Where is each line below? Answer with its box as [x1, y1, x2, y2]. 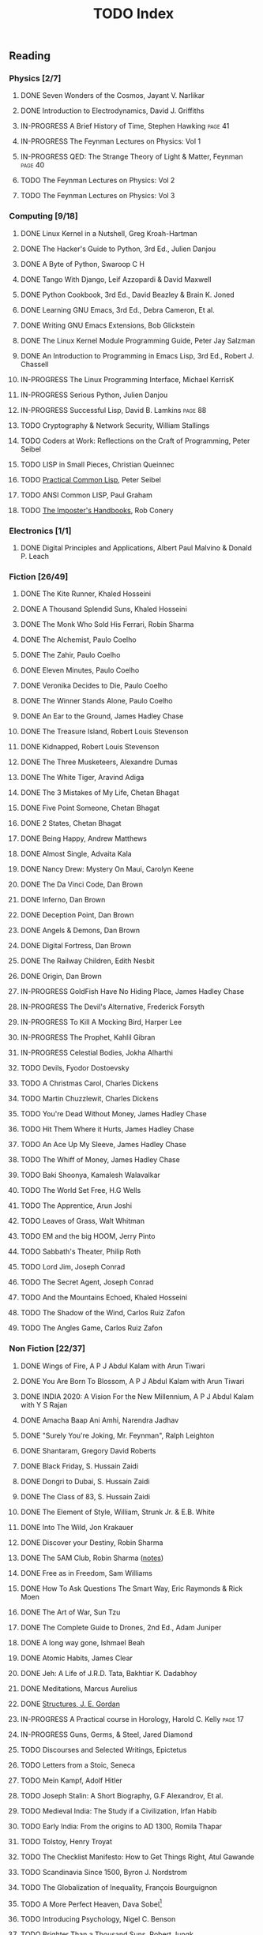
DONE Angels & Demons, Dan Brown [20, 925, 141, 936]
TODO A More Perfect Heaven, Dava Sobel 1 [20, 1898, 163, 1909]
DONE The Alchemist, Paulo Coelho [20, 635, 137, 644]
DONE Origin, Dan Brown [20, 972, 102, 981]
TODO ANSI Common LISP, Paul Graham [20, 490, 152, 500]
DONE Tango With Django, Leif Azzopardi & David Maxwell [20, 274, 212, 284]
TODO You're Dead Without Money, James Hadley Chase [20, 1109, 208, 1119]
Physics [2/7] [9, 73, 62, 84]
